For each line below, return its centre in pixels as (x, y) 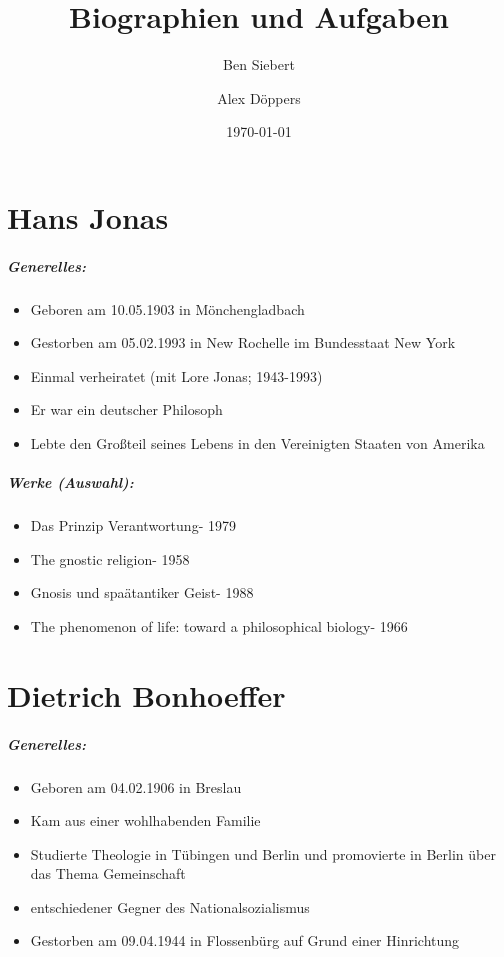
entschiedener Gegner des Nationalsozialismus (170, 906)
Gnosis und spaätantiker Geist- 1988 (142, 592)
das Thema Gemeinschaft (108, 873)
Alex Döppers (259, 97)
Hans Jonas (88, 216)
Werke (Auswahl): (70, 482)
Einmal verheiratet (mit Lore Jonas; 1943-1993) (176, 375)
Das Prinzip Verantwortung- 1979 (133, 525)
